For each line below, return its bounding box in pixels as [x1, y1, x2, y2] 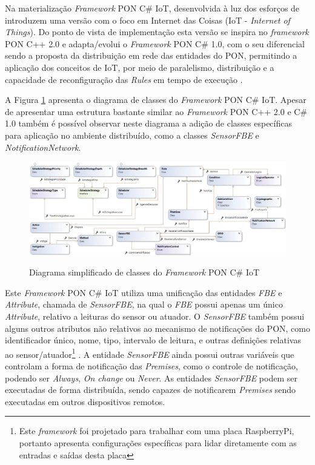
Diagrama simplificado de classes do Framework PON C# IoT [29, 266, 260, 279]
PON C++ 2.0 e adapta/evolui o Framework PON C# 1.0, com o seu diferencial [5, 37, 305, 50]
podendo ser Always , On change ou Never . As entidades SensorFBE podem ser [5, 371, 297, 384]
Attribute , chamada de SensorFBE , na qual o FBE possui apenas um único [5, 298, 283, 311]
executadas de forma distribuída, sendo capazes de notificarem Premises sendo [5, 383, 296, 396]
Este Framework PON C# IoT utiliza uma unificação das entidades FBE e [5, 286, 282, 298]
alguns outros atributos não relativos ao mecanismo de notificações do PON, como [5, 322, 310, 334]
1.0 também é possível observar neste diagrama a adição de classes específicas [5, 117, 292, 130]
